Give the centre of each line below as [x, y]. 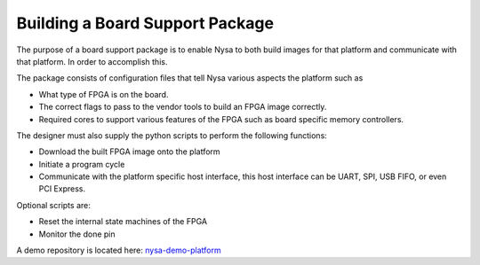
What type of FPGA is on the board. [104, 94]
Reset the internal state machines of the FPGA [123, 222]
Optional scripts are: [53, 205]
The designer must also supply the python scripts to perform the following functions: [172, 135]
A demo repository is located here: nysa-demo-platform [119, 250]
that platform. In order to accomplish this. [92, 61]
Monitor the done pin [77, 234]
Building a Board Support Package [145, 23]
